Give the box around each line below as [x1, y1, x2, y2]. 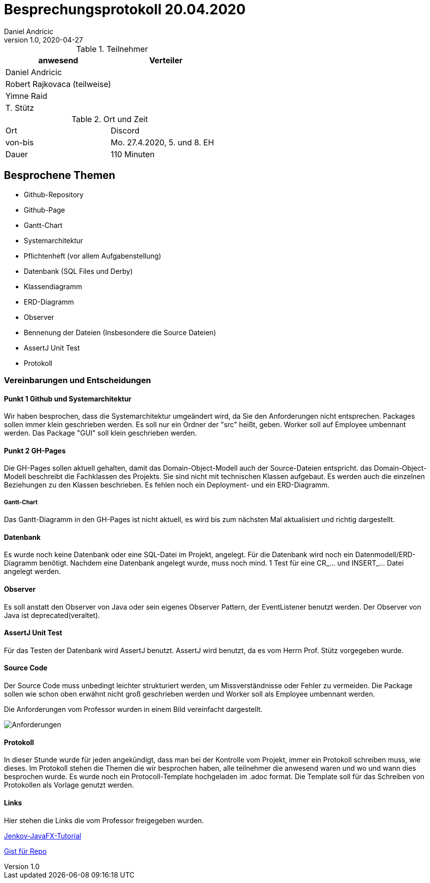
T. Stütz [5, 102, 34, 113]
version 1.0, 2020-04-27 [4, 35, 83, 44]
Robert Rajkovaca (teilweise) [5, 79, 111, 89]
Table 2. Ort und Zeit [71, 114, 148, 124]
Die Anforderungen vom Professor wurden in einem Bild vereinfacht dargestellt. [4, 705, 263, 714]
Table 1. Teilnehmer [76, 44, 148, 54]
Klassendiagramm [24, 282, 82, 291]
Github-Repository [24, 190, 84, 199]
